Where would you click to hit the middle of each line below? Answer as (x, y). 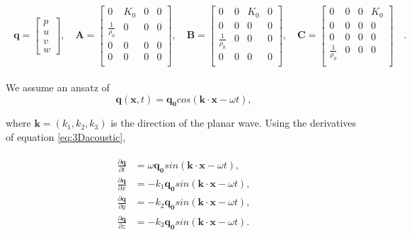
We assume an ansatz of (58, 87)
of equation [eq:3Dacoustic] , (66, 136)
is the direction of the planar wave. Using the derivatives (234, 123)
